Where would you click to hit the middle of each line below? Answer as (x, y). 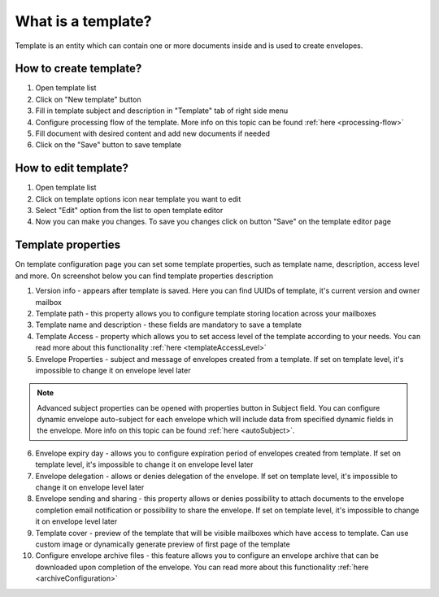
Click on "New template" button (88, 99)
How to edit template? (72, 168)
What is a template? (83, 21)
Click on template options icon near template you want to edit (138, 198)
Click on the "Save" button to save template (109, 145)
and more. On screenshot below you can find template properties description (144, 276)
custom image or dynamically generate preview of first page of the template (163, 544)
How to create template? (78, 69)
